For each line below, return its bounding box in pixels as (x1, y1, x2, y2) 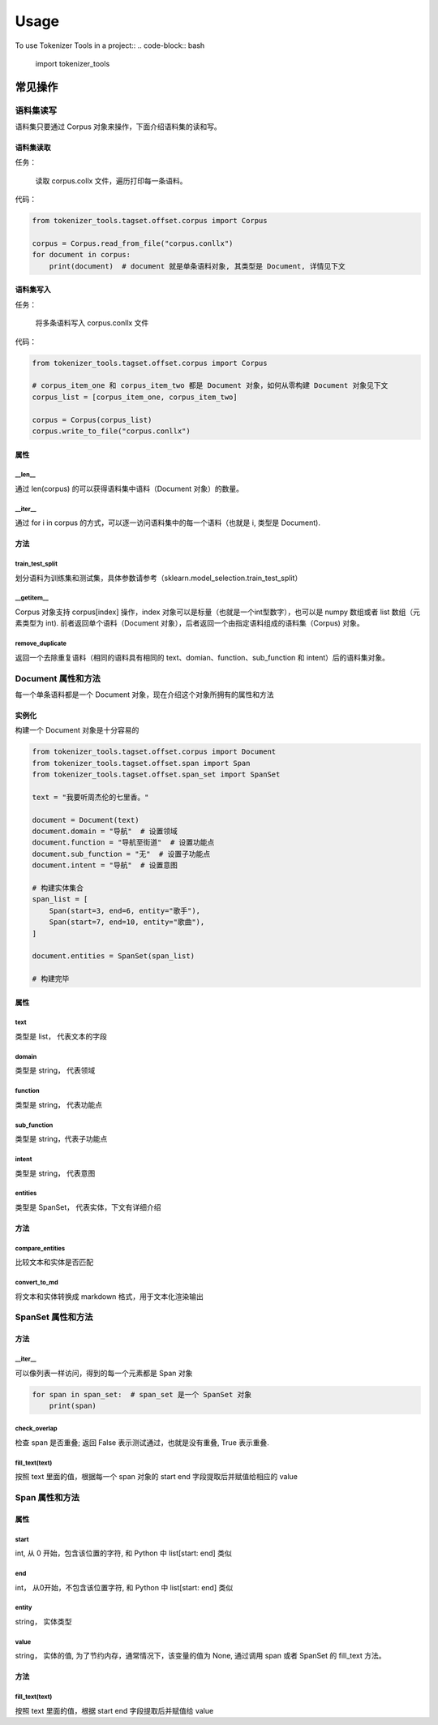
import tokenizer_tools (35, 58, 110, 68)
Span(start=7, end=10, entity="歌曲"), (49, 918, 205, 927)
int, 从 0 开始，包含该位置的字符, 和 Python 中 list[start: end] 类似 (15, 1548, 233, 1558)
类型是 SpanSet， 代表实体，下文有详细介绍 (15, 1202, 161, 1212)
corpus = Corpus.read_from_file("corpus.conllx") (32, 239, 234, 248)
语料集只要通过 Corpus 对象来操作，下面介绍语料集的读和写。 (15, 122, 222, 131)
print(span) (49, 1401, 97, 1410)
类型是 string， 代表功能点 (15, 1099, 103, 1109)
